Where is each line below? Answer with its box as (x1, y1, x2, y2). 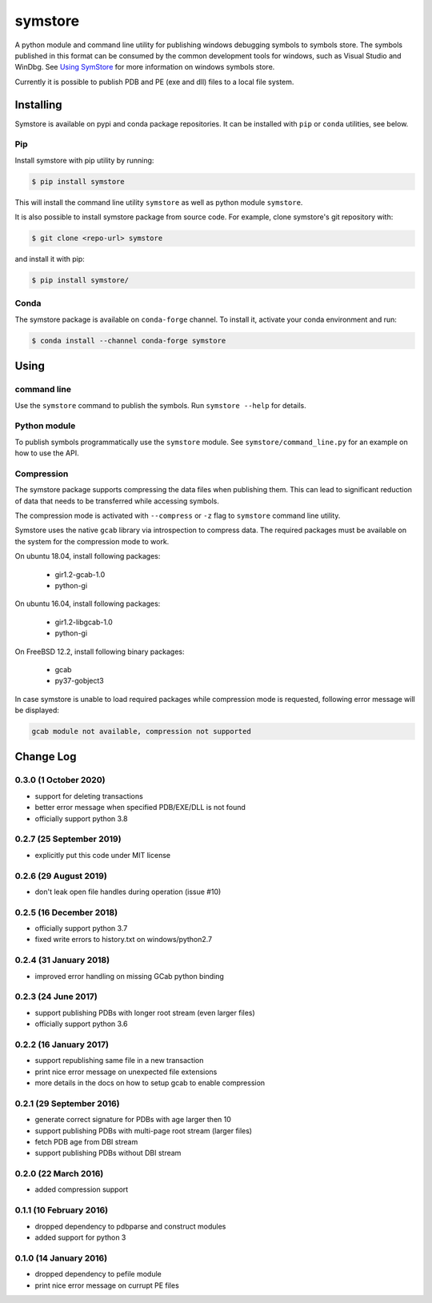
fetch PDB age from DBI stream (34, 1137, 138, 1146)
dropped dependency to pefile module (34, 1269, 162, 1279)
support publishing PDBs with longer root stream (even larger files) (34, 1008, 255, 1017)
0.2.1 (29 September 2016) (14, 1097, 120, 1109)
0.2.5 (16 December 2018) (14, 907, 118, 918)
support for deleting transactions (34, 791, 143, 800)
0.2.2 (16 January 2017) (14, 1039, 110, 1050)
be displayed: (14, 705, 60, 716)
